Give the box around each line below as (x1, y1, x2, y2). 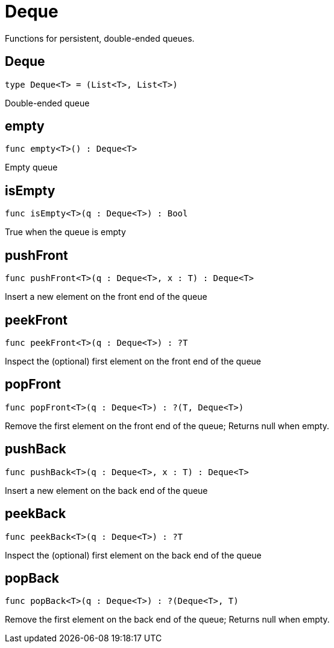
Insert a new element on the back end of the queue (5, 485, 208, 496)
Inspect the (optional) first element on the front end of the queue (5, 355, 261, 366)
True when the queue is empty (5, 227, 126, 238)
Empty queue (5, 162, 58, 173)
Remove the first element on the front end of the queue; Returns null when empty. (5, 420, 330, 431)
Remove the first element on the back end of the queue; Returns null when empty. (5, 614, 330, 625)
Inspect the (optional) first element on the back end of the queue (5, 549, 262, 560)
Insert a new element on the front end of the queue (5, 291, 207, 302)
